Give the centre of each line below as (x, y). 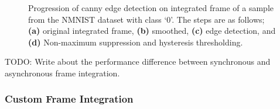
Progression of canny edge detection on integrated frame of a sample (151, 8)
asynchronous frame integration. (62, 73)
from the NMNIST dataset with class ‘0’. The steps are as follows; (146, 19)
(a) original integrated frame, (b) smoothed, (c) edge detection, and (152, 31)
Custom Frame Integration (69, 99)
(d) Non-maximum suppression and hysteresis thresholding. (136, 42)
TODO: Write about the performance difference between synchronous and (138, 61)
